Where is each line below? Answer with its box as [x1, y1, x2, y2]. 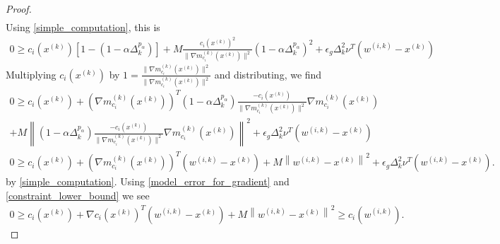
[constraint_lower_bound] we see [6, 187, 150, 202]
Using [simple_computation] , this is [6, 20, 160, 35]
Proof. [6, 1, 32, 16]
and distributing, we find [214, 66, 322, 81]
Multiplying [6, 66, 56, 81]
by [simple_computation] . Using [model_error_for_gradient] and [6, 174, 290, 189]
